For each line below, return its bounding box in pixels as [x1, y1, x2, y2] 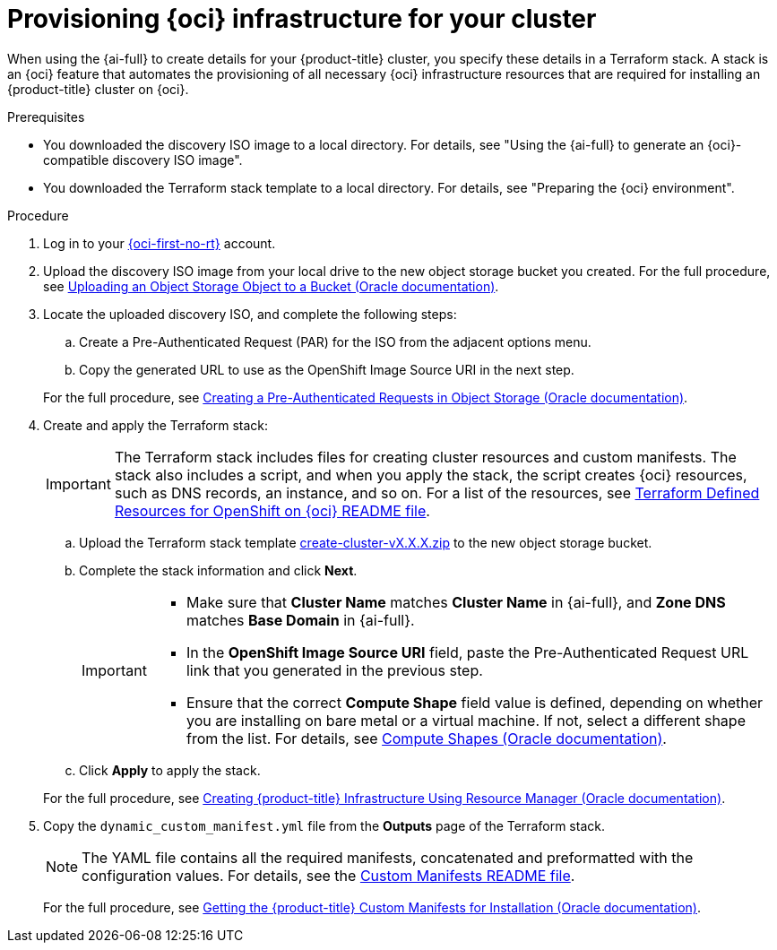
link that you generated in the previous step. [186, 661, 483, 679]
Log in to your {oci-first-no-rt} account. [43, 235, 276, 251]
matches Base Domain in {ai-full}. [186, 610, 415, 629]
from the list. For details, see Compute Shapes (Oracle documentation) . [186, 729, 667, 747]
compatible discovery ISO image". [43, 151, 243, 168]
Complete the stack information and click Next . [79, 562, 358, 578]
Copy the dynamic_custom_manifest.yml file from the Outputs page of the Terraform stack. [43, 817, 605, 833]
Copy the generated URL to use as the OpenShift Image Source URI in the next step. [79, 361, 574, 377]
